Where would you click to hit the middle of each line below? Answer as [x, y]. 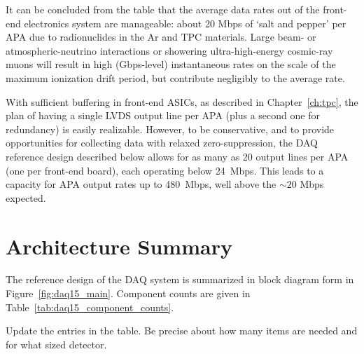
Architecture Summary [119, 246]
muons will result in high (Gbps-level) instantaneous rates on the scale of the [171, 64]
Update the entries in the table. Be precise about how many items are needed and [182, 331]
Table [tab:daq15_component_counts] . [90, 307]
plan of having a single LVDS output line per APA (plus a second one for [163, 115]
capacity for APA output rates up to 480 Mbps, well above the [141, 184]
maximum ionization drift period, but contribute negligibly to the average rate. [175, 77]
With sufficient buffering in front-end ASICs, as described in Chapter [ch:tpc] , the [182, 101]
